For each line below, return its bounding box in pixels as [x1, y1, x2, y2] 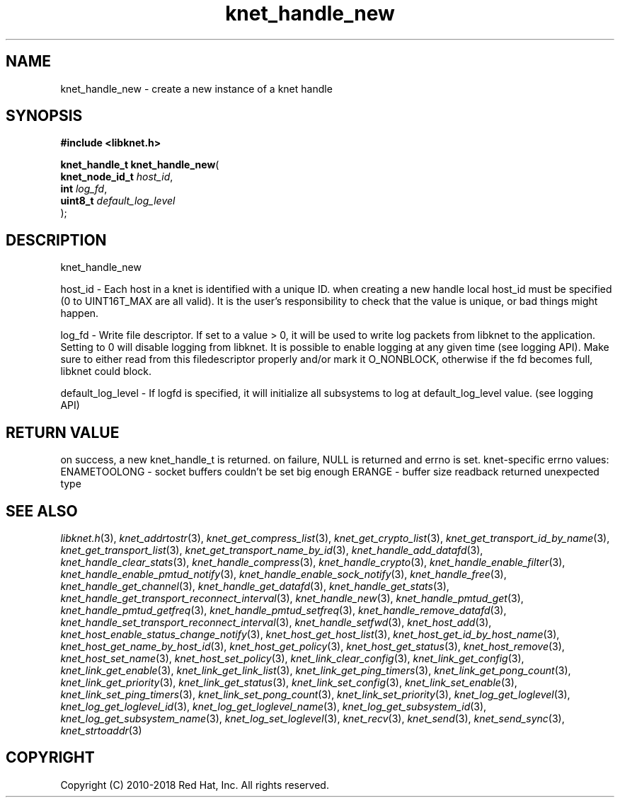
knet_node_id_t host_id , [60, 171, 173, 183]
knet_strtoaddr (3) [60, 724, 142, 736]
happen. [60, 307, 99, 320]
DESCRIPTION [6, 231, 107, 249]
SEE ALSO [6, 502, 78, 520]
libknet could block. [60, 365, 152, 378]
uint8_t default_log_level [60, 195, 176, 207]
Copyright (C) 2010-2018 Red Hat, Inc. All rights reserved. [60, 778, 329, 791]
